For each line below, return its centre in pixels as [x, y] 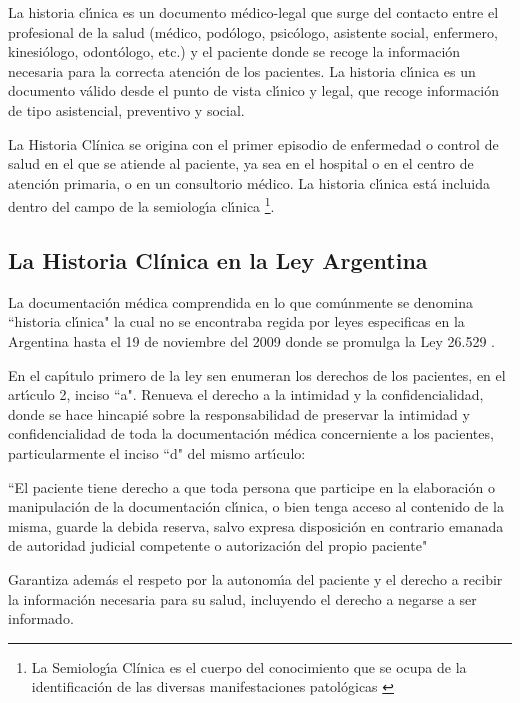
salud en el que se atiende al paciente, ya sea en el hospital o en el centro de [241, 163]
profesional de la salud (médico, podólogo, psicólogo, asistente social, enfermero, [253, 31]
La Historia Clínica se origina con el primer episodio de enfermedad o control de [253, 143]
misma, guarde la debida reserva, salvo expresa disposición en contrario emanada [256, 525]
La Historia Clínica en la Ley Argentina [218, 259]
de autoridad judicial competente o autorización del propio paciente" [218, 545]
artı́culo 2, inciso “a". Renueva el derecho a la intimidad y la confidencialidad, [246, 394]
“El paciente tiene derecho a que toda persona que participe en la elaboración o [251, 486]
